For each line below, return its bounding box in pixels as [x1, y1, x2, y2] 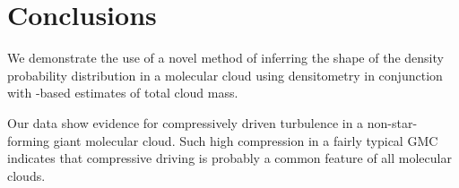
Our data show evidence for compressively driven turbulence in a [7, 113, 364, 132]
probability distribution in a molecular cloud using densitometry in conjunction [7, 65, 443, 84]
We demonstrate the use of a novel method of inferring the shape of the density [7, 48, 444, 67]
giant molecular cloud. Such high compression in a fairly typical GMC [53, 131, 438, 150]
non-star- [367, 113, 418, 132]
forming [7, 131, 50, 150]
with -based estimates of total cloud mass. [7, 83, 238, 102]
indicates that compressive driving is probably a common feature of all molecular [7, 149, 452, 167]
